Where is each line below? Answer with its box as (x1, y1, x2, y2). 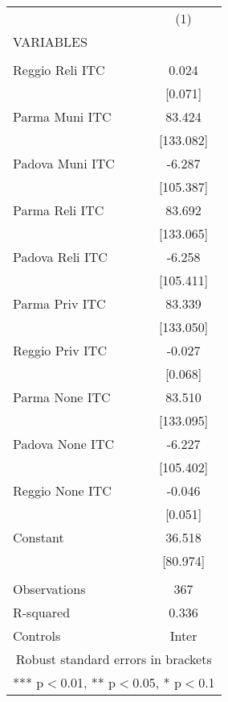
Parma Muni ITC (13, 107, 112, 126)
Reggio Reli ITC (13, 60, 105, 79)
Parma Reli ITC (13, 201, 104, 219)
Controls (13, 626, 61, 645)
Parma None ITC (13, 388, 111, 406)
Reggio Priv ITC (13, 341, 107, 359)
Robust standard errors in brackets (15, 650, 212, 668)
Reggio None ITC (13, 481, 112, 500)
